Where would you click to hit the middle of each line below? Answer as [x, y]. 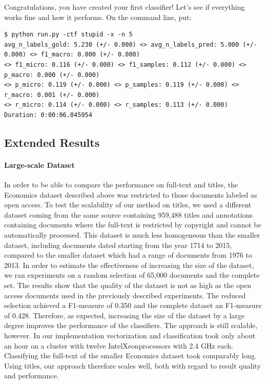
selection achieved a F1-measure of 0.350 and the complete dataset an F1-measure [133, 305]
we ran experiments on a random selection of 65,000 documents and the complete [132, 275]
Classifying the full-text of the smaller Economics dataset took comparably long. [130, 356]
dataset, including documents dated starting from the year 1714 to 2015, [118, 245]
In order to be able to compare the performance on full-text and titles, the [121, 185]
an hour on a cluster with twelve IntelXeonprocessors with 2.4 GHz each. [119, 345]
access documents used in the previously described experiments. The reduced [125, 295]
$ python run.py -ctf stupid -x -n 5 [68, 35]
